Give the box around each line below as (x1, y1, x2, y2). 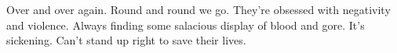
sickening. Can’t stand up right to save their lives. (6, 32, 246, 48)
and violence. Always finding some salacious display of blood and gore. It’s (6, 16, 365, 33)
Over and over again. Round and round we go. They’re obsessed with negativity (6, 2, 391, 17)
